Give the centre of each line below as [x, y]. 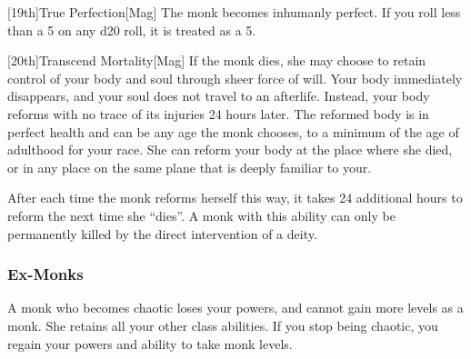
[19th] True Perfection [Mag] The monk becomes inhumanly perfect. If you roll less [234, 12]
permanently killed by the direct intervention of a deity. [162, 233]
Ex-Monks [45, 274]
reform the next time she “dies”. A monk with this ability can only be [201, 215]
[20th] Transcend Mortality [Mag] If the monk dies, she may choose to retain [217, 60]
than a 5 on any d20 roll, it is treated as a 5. [132, 30]
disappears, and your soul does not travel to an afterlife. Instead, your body [219, 96]
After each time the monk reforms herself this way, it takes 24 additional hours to [235, 198]
